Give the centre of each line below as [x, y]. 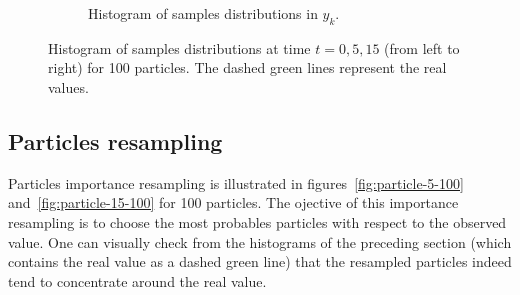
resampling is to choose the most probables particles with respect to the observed [257, 221]
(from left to [422, 47]
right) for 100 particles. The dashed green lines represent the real [247, 67]
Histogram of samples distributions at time [179, 47]
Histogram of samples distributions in [203, 13]
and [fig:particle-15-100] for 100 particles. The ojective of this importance [233, 202]
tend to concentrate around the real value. [137, 280]
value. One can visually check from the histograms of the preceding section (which [260, 241]
